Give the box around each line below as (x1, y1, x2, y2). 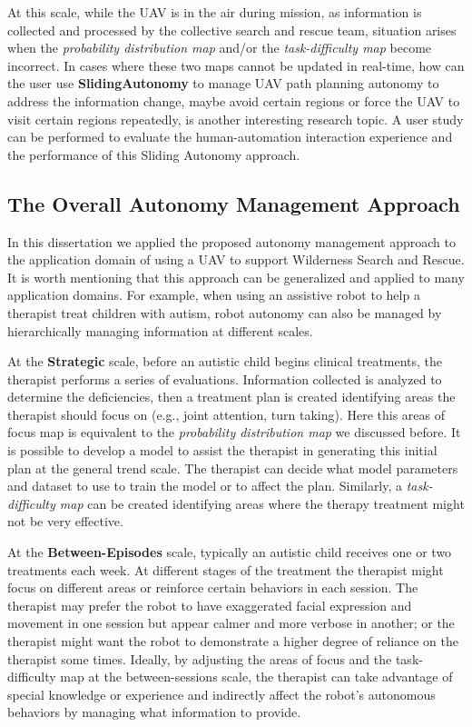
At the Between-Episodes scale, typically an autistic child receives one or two (7, 543, 452, 562)
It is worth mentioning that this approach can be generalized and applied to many (7, 267, 465, 286)
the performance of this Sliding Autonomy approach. (7, 144, 300, 164)
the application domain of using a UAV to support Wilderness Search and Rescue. (7, 250, 465, 269)
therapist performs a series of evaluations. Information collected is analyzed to (7, 369, 442, 388)
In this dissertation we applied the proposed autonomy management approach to (7, 232, 456, 251)
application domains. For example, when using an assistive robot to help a (7, 285, 420, 304)
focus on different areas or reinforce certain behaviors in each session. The (7, 578, 418, 597)
